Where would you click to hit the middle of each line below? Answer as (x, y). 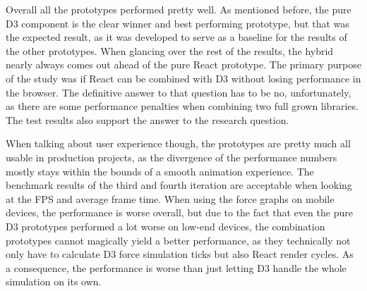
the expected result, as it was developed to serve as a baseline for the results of (176, 37)
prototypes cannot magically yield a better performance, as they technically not (178, 240)
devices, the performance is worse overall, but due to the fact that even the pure (179, 212)
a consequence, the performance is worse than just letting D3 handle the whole (176, 267)
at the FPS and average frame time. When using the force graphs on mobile (170, 198)
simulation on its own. (54, 281)
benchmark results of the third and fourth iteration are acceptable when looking (179, 185)
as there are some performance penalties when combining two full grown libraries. (182, 106)
